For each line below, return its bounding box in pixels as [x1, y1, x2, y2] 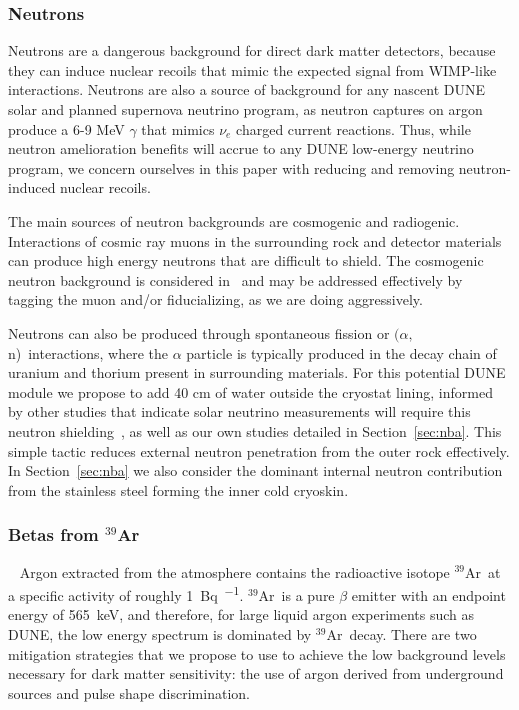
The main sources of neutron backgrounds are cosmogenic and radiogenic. [8, 210, 460, 231]
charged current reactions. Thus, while [236, 118, 471, 139]
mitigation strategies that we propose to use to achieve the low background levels [8, 643, 506, 664]
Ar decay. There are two [326, 623, 477, 644]
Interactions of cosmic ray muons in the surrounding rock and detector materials [8, 230, 502, 251]
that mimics [141, 118, 215, 139]
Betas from [8, 522, 99, 547]
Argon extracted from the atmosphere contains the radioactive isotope [19, 561, 450, 582]
